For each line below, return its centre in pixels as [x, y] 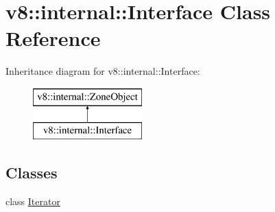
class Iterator [33, 201]
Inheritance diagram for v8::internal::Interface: [103, 71]
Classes [32, 173]
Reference [53, 38]
